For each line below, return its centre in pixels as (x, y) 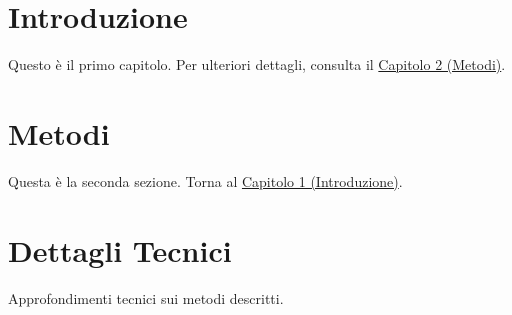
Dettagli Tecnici (120, 249)
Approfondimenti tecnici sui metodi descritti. (146, 297)
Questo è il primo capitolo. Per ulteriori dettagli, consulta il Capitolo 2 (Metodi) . (257, 64)
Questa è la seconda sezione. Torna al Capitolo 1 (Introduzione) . (205, 180)
